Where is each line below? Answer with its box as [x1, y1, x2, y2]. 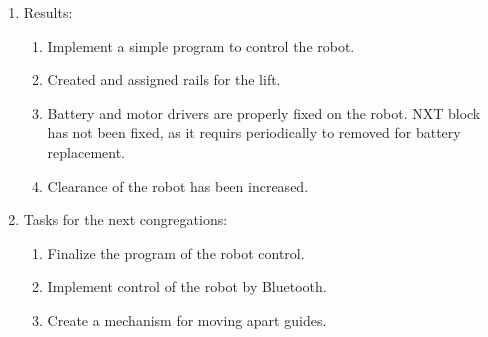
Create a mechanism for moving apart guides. [47, 309, 327, 330]
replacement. [47, 141, 126, 162]
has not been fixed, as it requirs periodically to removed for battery [47, 122, 461, 143]
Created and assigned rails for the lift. [47, 69, 281, 90]
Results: [23, 2, 73, 22]
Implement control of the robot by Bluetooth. [47, 276, 327, 297]
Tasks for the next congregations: [23, 209, 228, 230]
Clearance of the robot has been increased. [47, 175, 309, 196]
